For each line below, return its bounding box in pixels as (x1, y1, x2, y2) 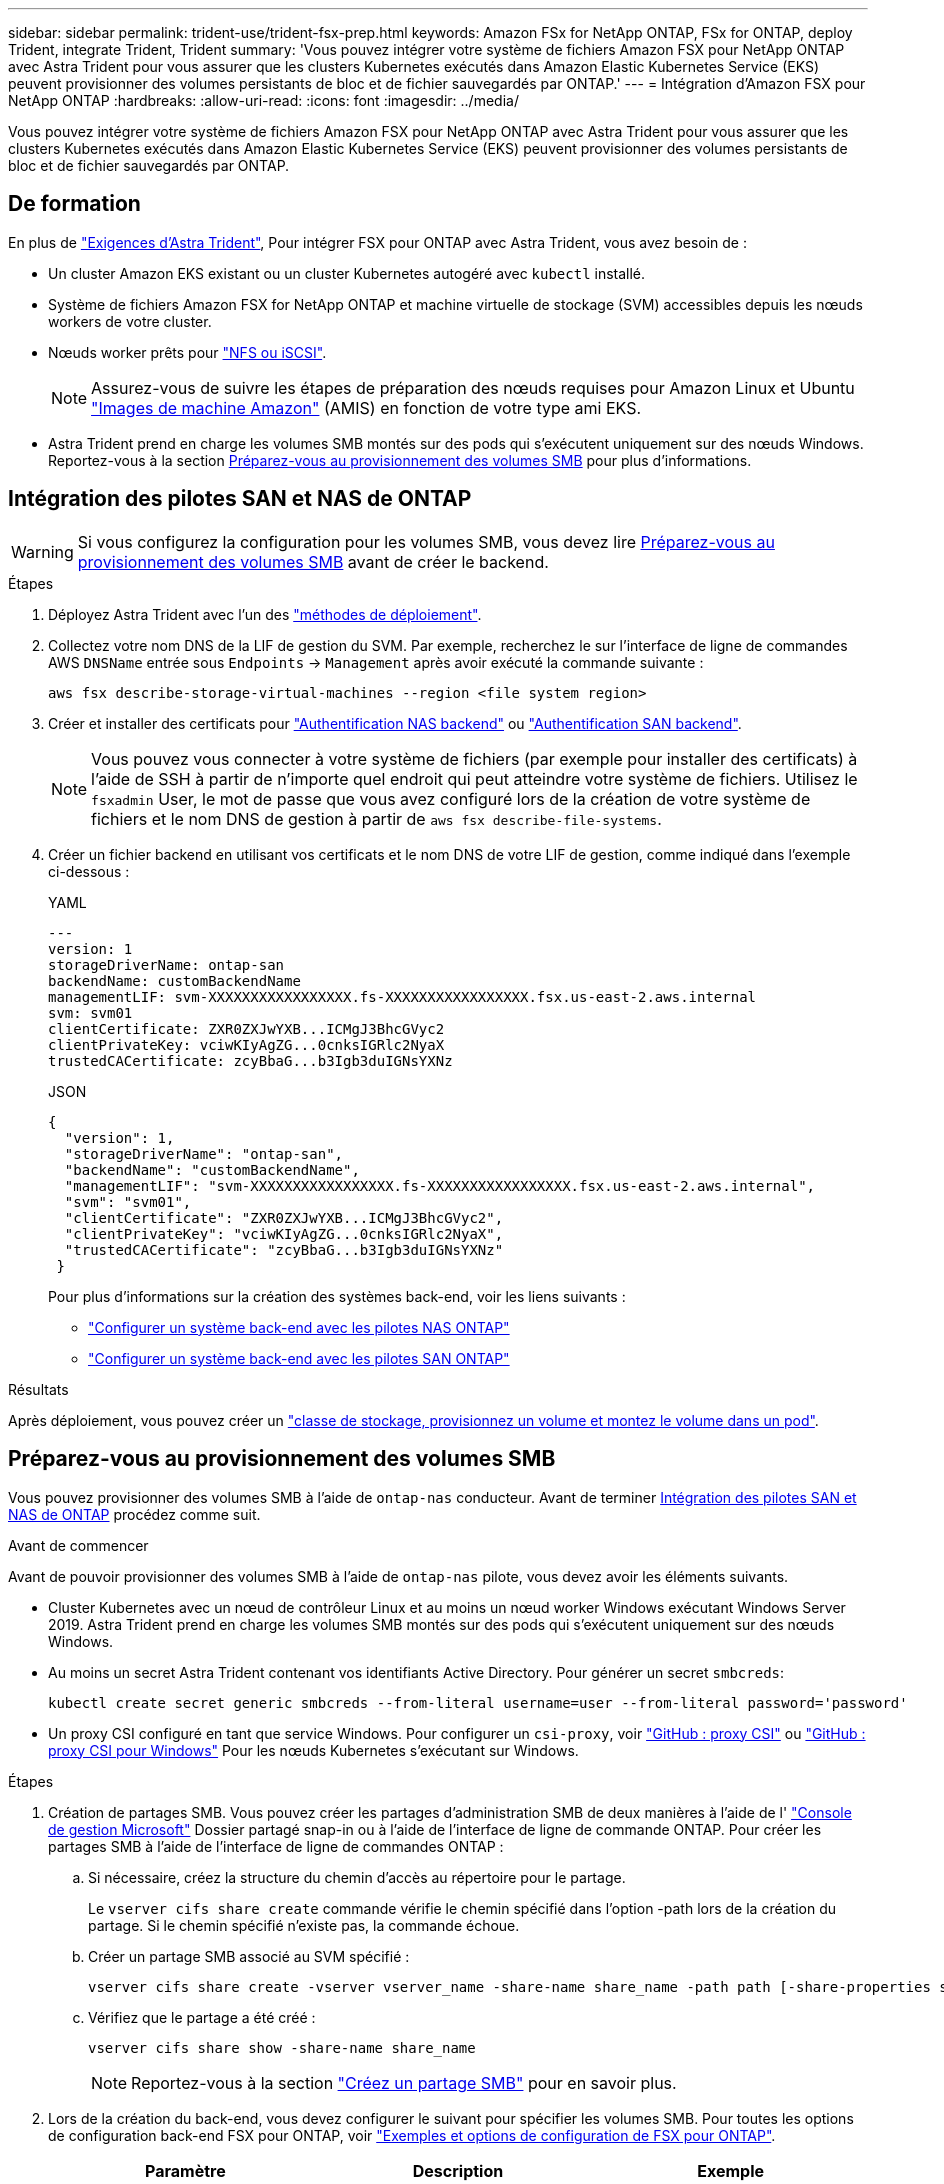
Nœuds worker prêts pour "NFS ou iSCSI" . (48, 343, 327, 361)
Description (412, 2160, 504, 2181)
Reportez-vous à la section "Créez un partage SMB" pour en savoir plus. (131, 2072, 677, 2093)
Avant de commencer (8, 1536, 149, 1554)
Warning (11, 541, 74, 562)
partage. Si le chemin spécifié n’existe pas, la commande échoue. (88, 1916, 520, 1934)
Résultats (8, 1380, 69, 1398)
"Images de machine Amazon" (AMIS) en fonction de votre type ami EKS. (91, 397, 642, 418)
